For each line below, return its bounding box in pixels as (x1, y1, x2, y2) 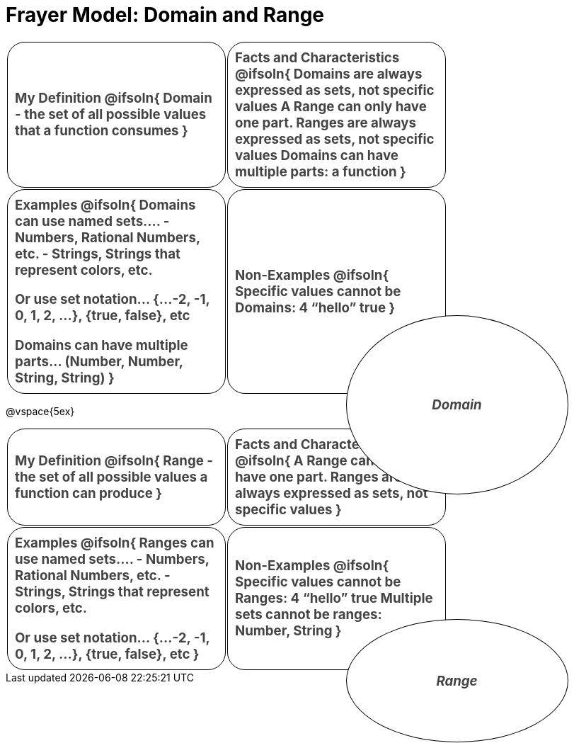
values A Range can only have (235, 98, 427, 115)
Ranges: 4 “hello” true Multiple (235, 590, 433, 607)
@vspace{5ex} (6, 405, 75, 418)
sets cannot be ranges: (235, 606, 382, 623)
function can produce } (15, 485, 162, 502)
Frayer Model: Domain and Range (6, 3, 325, 27)
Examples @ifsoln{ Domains (15, 196, 196, 213)
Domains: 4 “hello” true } (235, 299, 396, 316)
